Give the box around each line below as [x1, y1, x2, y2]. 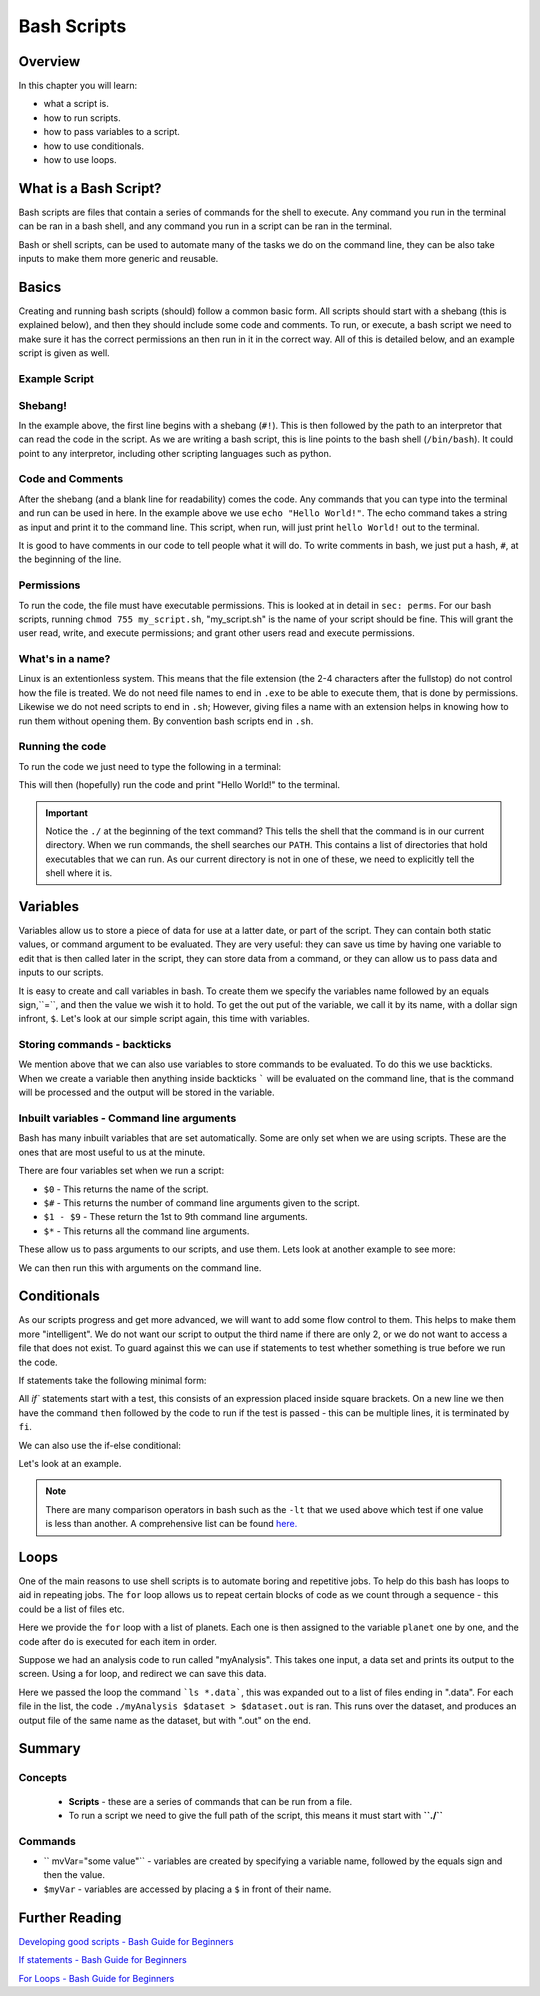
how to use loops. [43, 154, 117, 166]
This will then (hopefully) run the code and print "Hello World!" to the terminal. [18, 779, 340, 791]
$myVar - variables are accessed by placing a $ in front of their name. [43, 1883, 332, 1895]
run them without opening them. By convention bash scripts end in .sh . [18, 715, 314, 727]
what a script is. [43, 98, 110, 110]
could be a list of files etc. [18, 1603, 125, 1615]
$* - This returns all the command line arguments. [43, 1225, 250, 1237]
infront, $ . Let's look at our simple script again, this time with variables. [18, 1013, 310, 1025]
